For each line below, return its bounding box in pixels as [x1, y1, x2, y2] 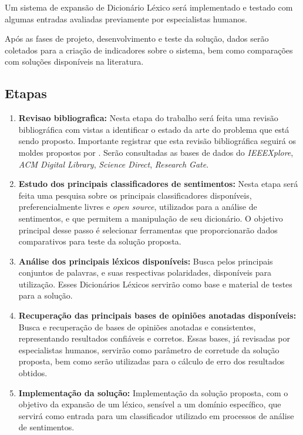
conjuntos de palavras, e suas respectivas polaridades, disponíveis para [18, 266, 271, 279]
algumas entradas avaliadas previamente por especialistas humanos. [5, 12, 247, 25]
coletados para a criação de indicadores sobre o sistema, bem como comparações [5, 43, 293, 56]
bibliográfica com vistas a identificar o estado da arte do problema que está [18, 123, 289, 135]
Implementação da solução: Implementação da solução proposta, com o [18, 386, 288, 399]
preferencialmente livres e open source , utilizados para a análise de [18, 200, 257, 213]
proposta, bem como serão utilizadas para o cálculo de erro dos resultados [18, 355, 285, 367]
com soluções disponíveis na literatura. [5, 55, 144, 68]
